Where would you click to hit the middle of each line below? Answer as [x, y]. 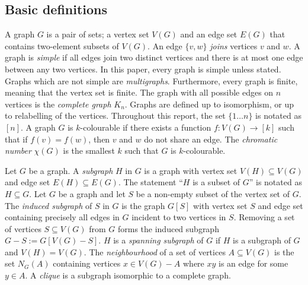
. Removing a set [264, 217]
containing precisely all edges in [62, 217]
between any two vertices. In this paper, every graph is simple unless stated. [143, 69]
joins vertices [234, 45]
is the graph [143, 205]
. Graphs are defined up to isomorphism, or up [209, 104]
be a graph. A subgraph [71, 170]
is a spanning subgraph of [158, 240]
